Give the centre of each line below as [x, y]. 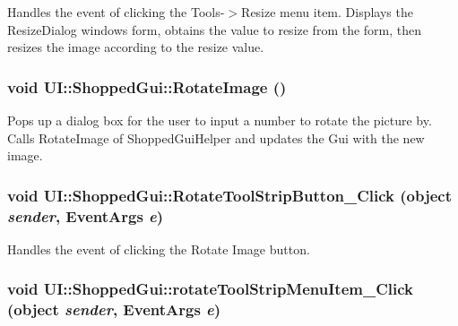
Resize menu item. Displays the [327, 12]
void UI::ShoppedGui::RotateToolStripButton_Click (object [230, 195]
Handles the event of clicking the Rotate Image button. [159, 249]
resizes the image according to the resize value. [136, 47]
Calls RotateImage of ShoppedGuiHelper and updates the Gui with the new [216, 137]
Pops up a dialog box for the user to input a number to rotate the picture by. [220, 120]
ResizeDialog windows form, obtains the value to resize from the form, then [215, 29]
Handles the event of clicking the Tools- [116, 12]
